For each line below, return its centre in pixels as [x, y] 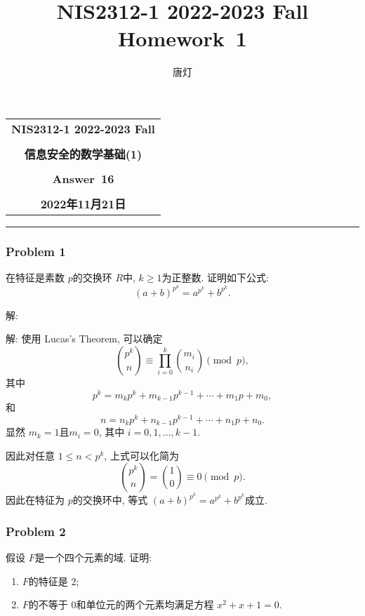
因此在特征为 [35, 500]
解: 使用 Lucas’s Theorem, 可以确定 [84, 339]
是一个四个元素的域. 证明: [93, 557]
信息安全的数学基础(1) [83, 154]
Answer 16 [83, 178]
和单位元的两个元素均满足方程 [145, 604]
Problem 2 [36, 531]
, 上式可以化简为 [141, 455]
